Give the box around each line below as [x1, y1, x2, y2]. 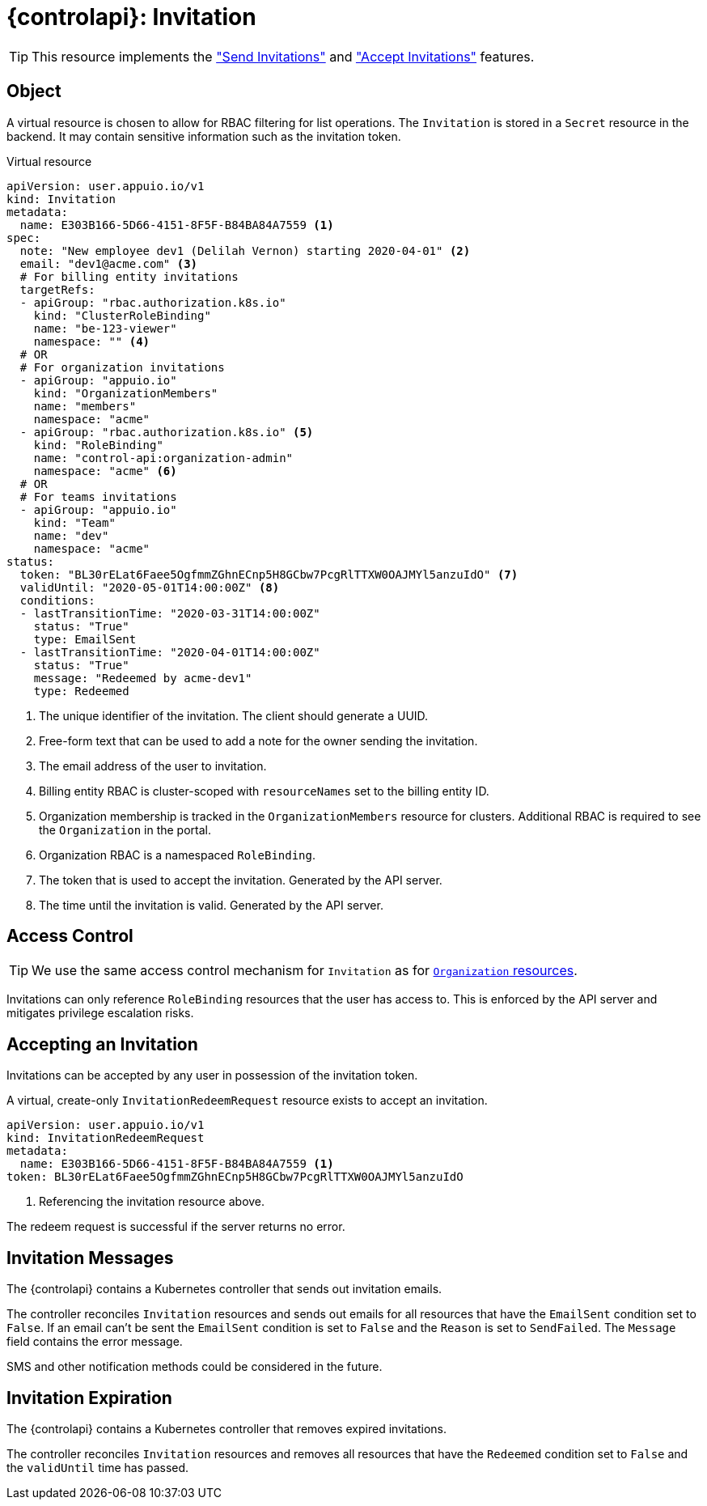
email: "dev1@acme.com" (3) [19, 257, 198, 270]
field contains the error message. [6, 1334, 183, 1349]
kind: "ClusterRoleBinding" [33, 308, 211, 322]
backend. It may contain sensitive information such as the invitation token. [6, 129, 401, 143]
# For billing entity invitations [19, 269, 239, 283]
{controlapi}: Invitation [6, 3, 256, 31]
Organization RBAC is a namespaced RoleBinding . [39, 847, 316, 862]
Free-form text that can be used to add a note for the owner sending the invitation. [39, 733, 478, 748]
